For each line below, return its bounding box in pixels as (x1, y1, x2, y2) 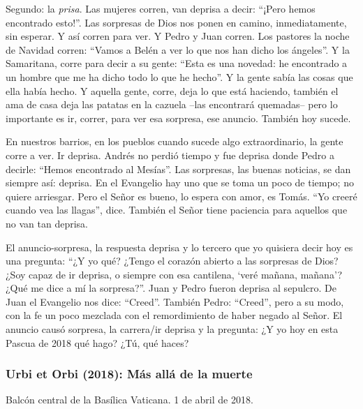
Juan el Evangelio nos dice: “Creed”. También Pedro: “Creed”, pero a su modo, (6, 294, 344, 308)
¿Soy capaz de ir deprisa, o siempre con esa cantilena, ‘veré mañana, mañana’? (6, 267, 343, 281)
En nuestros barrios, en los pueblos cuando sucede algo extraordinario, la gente (6, 134, 343, 149)
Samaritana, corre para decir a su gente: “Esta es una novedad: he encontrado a (6, 56, 348, 70)
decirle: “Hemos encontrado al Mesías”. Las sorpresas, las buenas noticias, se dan (6, 161, 351, 176)
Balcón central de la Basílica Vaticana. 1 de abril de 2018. (6, 392, 253, 407)
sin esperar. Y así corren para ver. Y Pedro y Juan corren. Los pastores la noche (6, 29, 350, 43)
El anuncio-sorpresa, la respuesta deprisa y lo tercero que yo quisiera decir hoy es (6, 239, 353, 254)
